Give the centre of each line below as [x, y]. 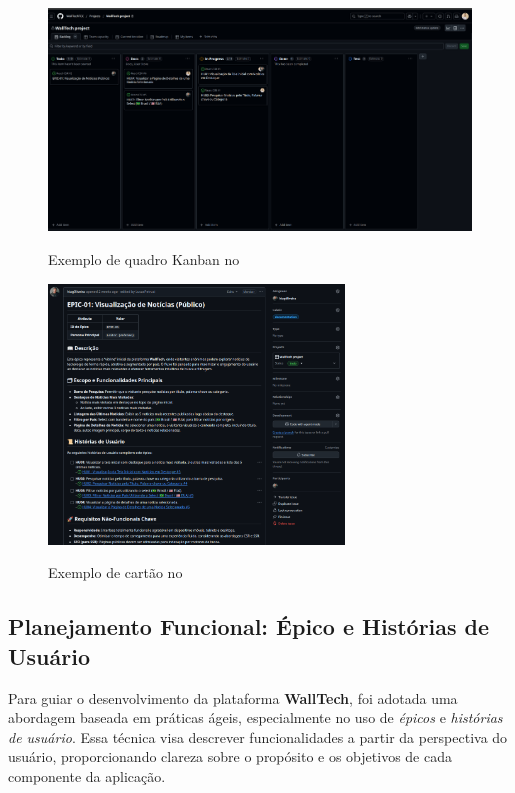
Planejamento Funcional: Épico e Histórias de [249, 626]
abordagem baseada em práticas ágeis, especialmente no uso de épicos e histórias [255, 717]
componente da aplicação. [87, 775]
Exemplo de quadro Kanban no [144, 258]
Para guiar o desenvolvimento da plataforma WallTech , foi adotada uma [233, 697]
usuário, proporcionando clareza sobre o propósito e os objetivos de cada [230, 756]
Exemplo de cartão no [115, 572]
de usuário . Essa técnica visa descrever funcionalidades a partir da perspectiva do [258, 736]
